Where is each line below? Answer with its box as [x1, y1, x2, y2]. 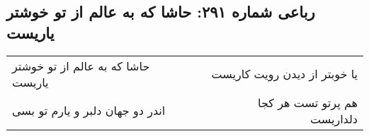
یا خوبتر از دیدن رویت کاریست [211, 66, 358, 82]
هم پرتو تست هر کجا [258, 94, 358, 111]
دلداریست [310, 110, 358, 127]
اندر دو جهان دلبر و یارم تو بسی [12, 102, 166, 119]
